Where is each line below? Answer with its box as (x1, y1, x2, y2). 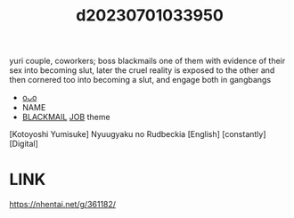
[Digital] (9, 139, 38, 149)
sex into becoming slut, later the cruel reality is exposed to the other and (9, 65, 275, 76)
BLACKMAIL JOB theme (21, 112, 110, 123)
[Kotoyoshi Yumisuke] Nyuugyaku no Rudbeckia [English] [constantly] (9, 129, 266, 140)
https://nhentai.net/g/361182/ (9, 199, 117, 210)
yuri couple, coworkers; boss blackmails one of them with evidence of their (9, 55, 286, 67)
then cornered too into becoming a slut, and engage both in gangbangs (9, 75, 272, 85)
